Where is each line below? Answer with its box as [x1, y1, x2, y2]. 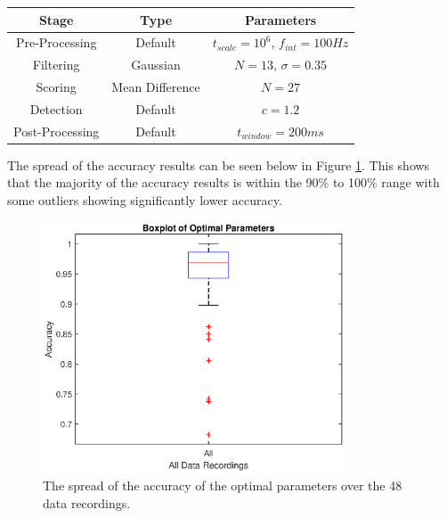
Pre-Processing [15, 33, 97, 52]
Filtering [32, 55, 80, 74]
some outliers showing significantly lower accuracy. [7, 191, 282, 209]
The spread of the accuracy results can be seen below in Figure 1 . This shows [7, 155, 430, 174]
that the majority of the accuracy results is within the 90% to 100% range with [7, 173, 440, 192]
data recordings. [43, 493, 131, 512]
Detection [29, 99, 83, 118]
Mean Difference [111, 78, 200, 96]
